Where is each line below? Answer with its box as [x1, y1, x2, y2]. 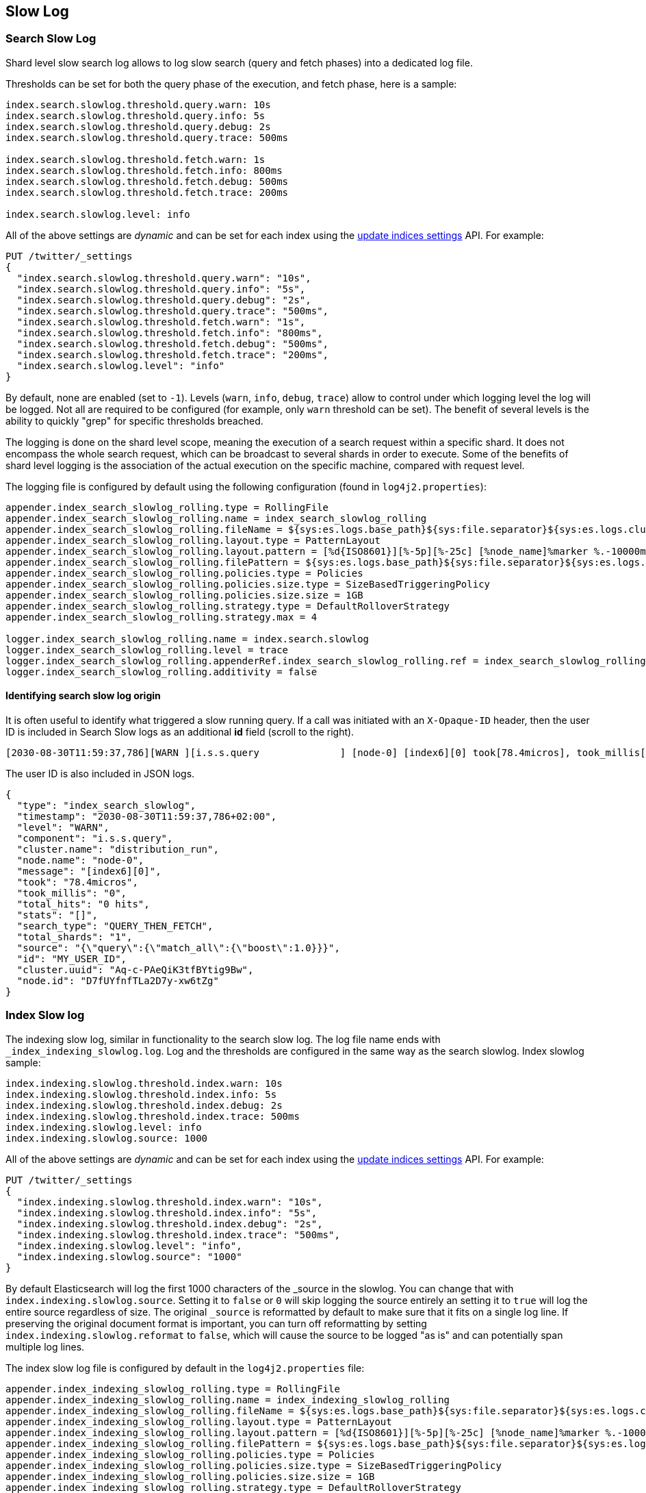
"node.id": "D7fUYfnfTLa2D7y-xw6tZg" [16, 975, 219, 987]
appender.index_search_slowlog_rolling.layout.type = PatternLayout [5, 534, 380, 546]
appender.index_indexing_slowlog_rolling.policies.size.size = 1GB [5, 1470, 375, 1482]
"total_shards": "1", [16, 931, 133, 943]
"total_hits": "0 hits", [16, 899, 150, 910]
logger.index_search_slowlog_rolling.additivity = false [5, 666, 318, 677]
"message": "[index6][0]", [16, 866, 161, 877]
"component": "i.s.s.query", [16, 833, 173, 844]
